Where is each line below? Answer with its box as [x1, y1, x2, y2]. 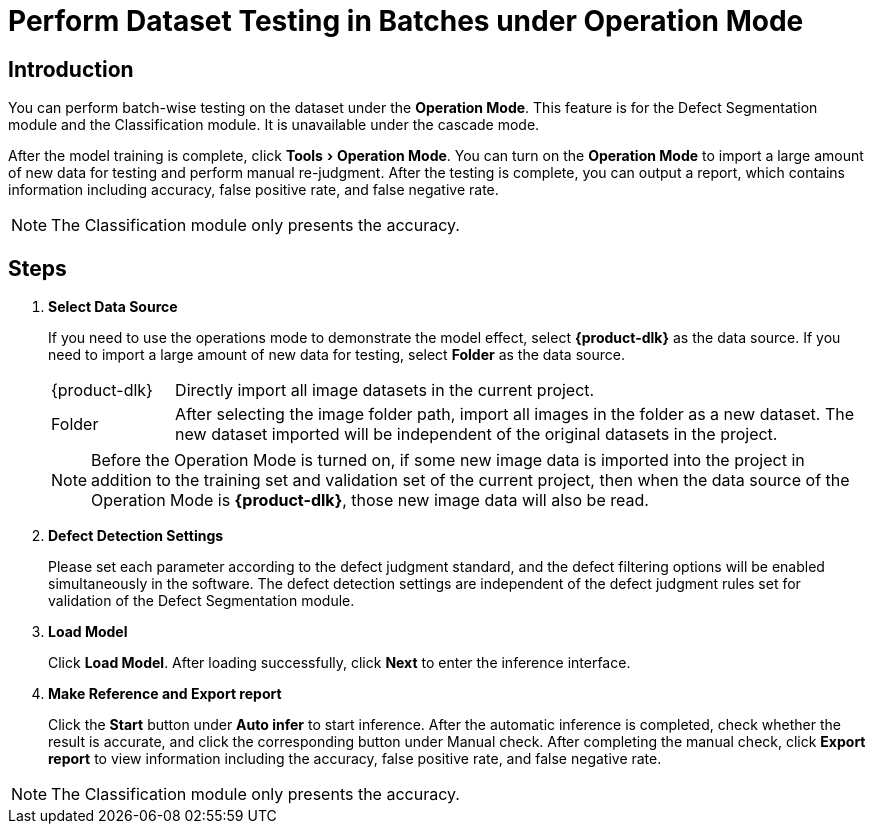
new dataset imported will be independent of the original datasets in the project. [175, 424, 778, 445]
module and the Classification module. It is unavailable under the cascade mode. [8, 116, 540, 134]
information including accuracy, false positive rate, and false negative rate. [8, 181, 499, 199]
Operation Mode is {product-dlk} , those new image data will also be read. [91, 490, 649, 511]
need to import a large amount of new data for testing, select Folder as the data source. [48, 346, 625, 364]
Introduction [8, 56, 134, 82]
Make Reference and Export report [48, 685, 282, 703]
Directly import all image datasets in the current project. [175, 380, 595, 401]
